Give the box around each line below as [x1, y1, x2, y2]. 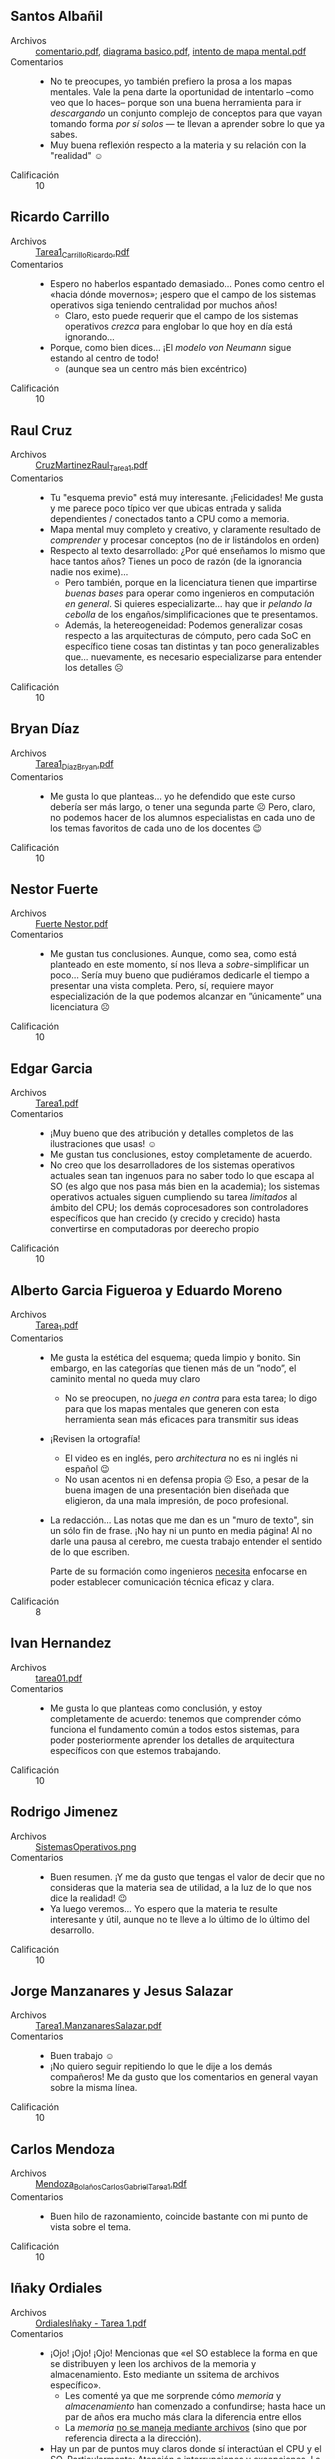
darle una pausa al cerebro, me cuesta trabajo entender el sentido [49, 1535, 323, 1547]
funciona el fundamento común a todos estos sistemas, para [49, 1723, 300, 1735]
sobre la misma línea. [49, 2082, 138, 2094]
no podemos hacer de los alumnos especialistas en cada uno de [49, 811, 316, 823]
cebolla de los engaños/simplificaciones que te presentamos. [64, 609, 318, 621]
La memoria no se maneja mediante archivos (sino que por [64, 2421, 308, 2433]
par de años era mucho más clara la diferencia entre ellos [64, 2410, 302, 2423]
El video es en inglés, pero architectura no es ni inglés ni [64, 1452, 298, 1464]
